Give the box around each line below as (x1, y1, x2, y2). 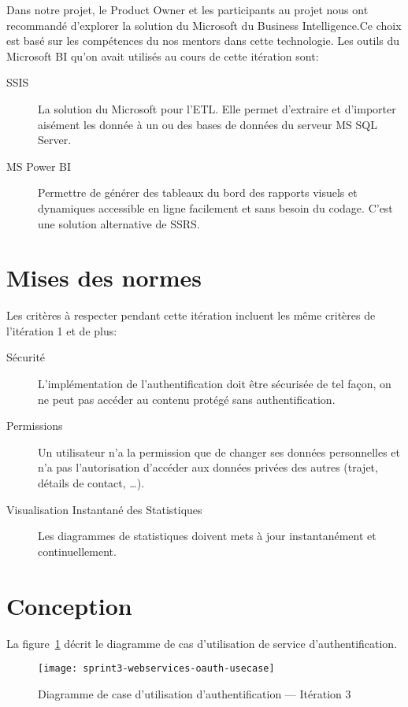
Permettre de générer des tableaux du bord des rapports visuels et (38, 184, 358, 201)
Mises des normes (6, 261, 202, 294)
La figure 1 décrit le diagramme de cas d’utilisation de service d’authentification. (6, 635, 398, 651)
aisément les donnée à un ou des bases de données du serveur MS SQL (38, 116, 377, 132)
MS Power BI (6, 157, 72, 174)
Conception (6, 589, 132, 621)
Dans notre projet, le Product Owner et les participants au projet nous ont (6, 2, 369, 17)
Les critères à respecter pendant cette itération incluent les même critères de (6, 307, 376, 324)
